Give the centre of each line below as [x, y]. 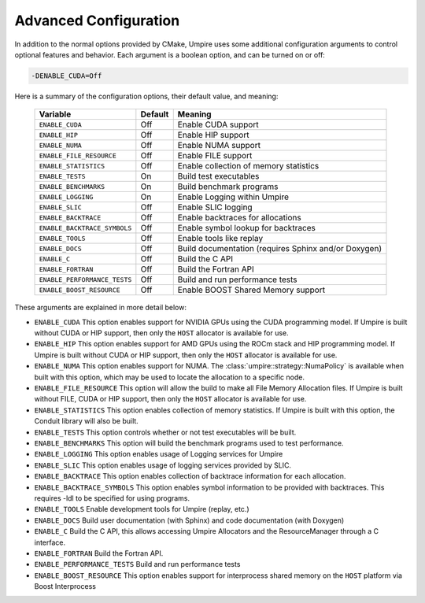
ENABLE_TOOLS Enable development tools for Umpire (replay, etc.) [142, 509]
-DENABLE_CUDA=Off [67, 76]
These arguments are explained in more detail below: [100, 308]
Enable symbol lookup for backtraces [247, 228]
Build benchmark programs [228, 187]
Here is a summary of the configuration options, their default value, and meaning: [146, 96]
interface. [50, 542]
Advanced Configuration [97, 20]
